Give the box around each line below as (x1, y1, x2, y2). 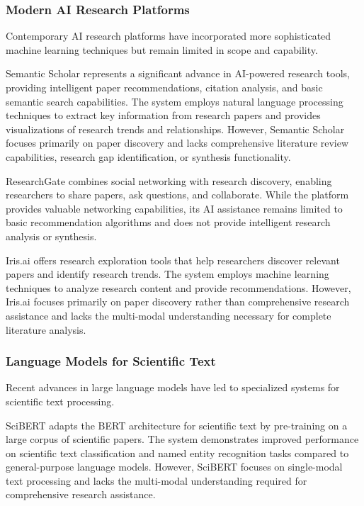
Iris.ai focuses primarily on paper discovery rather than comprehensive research (6, 294, 350, 309)
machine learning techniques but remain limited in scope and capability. (6, 42, 318, 57)
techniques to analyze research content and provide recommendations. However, (6, 280, 351, 295)
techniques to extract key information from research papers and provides (6, 108, 321, 123)
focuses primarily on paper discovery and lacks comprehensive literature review (6, 135, 349, 150)
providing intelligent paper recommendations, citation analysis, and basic (6, 80, 323, 94)
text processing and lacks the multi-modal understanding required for (6, 473, 307, 488)
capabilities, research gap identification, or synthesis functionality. (6, 149, 291, 164)
